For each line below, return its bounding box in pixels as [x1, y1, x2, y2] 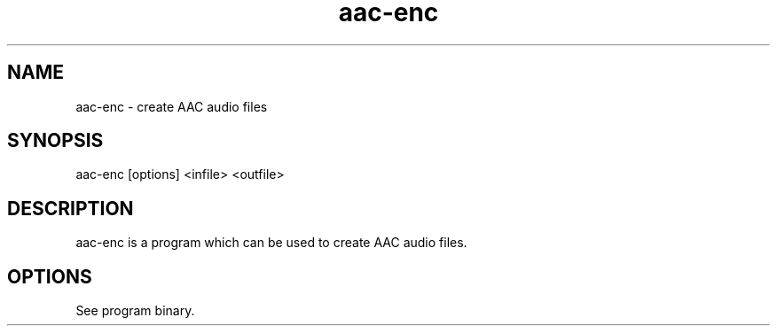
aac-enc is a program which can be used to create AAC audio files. [75, 235, 467, 251]
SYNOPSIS [7, 129, 104, 152]
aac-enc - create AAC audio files [75, 98, 268, 114]
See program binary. [75, 303, 195, 319]
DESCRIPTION [7, 197, 134, 220]
